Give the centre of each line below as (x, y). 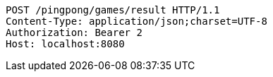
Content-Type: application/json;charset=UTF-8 (136, 21)
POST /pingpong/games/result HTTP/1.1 (113, 10)
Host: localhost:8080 (65, 44)
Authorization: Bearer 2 (74, 32)
